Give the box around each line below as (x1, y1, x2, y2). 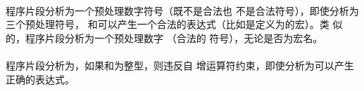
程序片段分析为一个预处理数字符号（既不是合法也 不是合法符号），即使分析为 (6, 3, 359, 17)
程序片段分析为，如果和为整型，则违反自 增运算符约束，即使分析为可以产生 (6, 57, 354, 72)
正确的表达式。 (6, 71, 75, 86)
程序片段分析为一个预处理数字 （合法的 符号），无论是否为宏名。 (25, 30, 323, 45)
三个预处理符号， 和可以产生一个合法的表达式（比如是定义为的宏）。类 (6, 17, 330, 31)
